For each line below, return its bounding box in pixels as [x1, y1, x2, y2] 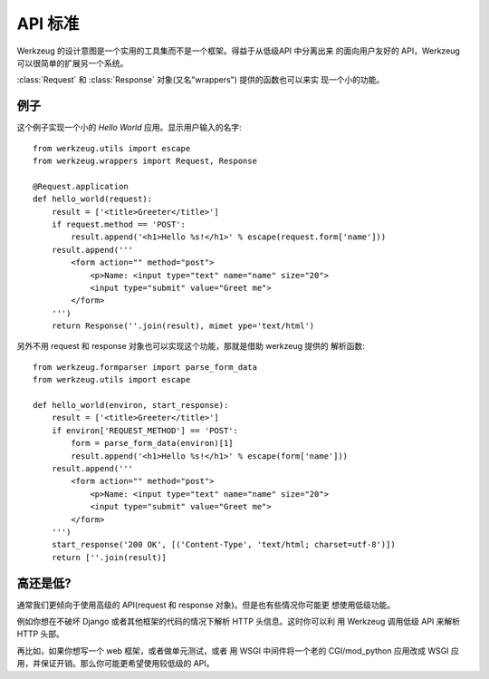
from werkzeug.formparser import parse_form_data [33, 362, 258, 372]
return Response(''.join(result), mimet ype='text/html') [51, 321, 315, 331]
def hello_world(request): [33, 194, 153, 204]
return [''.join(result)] [51, 552, 168, 562]
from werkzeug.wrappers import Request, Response [33, 156, 258, 167]
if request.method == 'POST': [51, 218, 186, 229]
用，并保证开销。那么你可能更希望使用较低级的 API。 [16, 658, 215, 669]
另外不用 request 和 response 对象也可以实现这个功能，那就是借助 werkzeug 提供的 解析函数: [16, 341, 366, 352]
